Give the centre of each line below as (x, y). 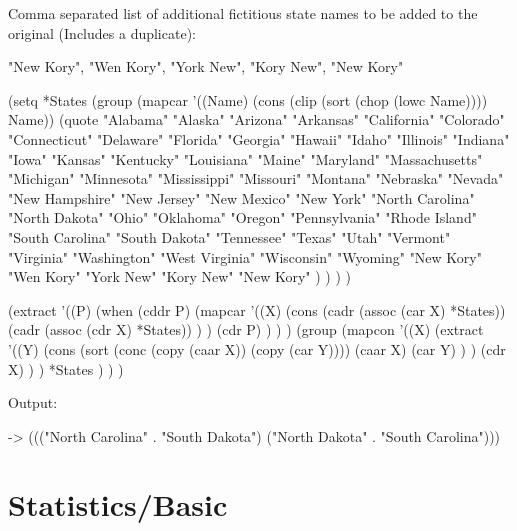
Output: (33, 402)
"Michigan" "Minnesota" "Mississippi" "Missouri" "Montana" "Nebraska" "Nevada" (256, 178)
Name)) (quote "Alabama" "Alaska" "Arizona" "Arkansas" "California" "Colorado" (256, 119)
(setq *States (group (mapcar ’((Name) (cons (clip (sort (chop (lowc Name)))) (248, 99)
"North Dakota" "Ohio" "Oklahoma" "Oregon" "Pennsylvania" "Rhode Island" (242, 217)
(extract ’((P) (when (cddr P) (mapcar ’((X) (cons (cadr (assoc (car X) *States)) (257, 309)
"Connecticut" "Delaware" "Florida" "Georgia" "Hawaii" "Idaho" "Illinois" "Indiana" (259, 138)
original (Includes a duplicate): (102, 32)
